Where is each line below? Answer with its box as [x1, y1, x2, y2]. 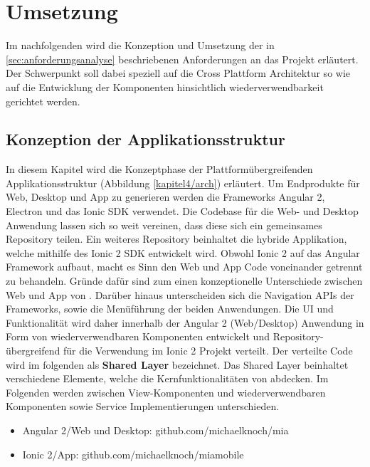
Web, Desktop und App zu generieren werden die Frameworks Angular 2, [6, 189, 325, 204]
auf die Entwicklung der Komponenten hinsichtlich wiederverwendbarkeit [6, 79, 324, 94]
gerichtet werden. [6, 93, 80, 108]
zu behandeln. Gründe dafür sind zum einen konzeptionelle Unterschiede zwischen [6, 273, 363, 288]
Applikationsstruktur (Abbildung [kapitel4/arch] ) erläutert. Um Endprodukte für [6, 175, 360, 190]
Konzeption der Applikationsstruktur [6, 128, 285, 150]
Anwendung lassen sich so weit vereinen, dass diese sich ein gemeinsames [6, 217, 322, 232]
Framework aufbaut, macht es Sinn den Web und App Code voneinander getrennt [6, 259, 363, 274]
